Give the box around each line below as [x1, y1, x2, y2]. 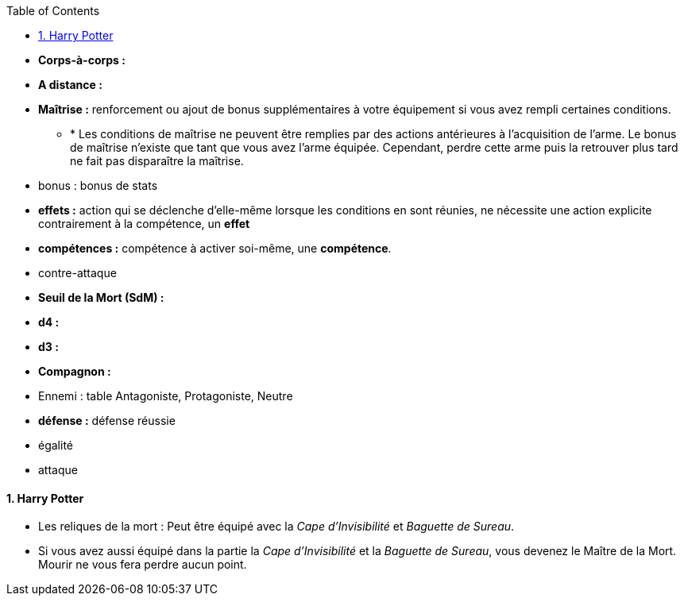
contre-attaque [38, 266, 117, 280]
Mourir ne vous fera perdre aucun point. [38, 558, 247, 572]
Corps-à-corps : [38, 53, 126, 67]
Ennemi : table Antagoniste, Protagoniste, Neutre [38, 389, 293, 403]
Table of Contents [6, 4, 100, 17]
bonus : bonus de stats [38, 179, 158, 192]
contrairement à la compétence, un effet [38, 217, 250, 230]
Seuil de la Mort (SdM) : [38, 291, 164, 304]
